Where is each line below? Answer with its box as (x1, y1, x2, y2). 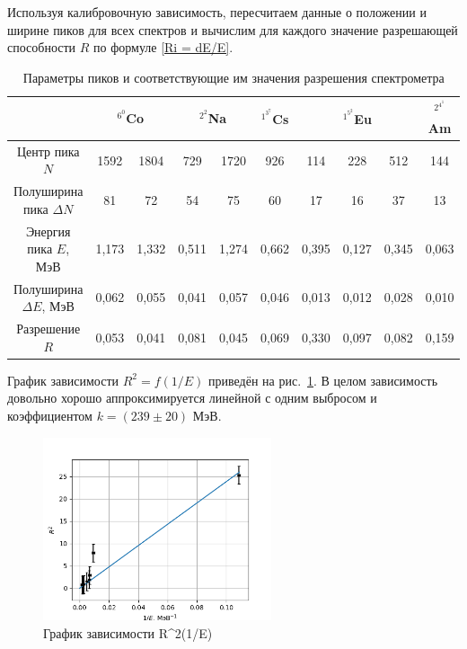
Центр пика (16, 141, 80, 160)
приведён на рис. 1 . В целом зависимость (208, 370, 438, 389)
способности (7, 38, 76, 57)
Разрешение (16, 319, 81, 338)
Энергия (25, 221, 71, 240)
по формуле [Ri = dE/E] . (93, 38, 233, 57)
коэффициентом (7, 405, 93, 424)
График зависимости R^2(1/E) (43, 623, 213, 642)
